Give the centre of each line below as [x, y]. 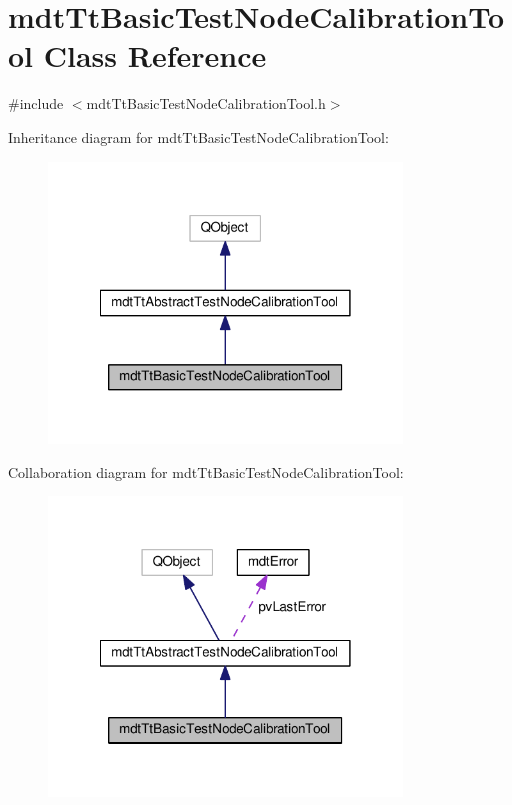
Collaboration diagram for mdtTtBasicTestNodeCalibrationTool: [206, 471]
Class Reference [155, 55]
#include [36, 103]
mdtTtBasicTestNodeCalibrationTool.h [206, 103]
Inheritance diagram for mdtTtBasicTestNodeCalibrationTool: [198, 136]
